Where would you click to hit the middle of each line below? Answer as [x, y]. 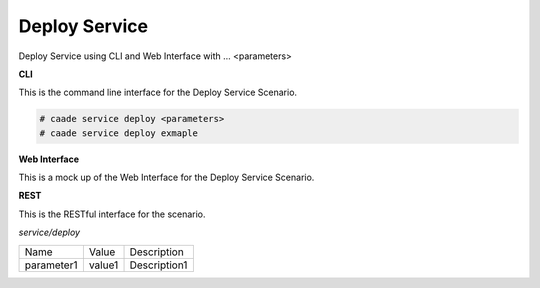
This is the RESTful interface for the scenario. [112, 214]
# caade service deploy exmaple [119, 133]
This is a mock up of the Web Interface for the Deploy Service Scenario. [166, 177]
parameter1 [51, 265]
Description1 [158, 265]
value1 [103, 265]
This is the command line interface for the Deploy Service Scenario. [158, 92]
